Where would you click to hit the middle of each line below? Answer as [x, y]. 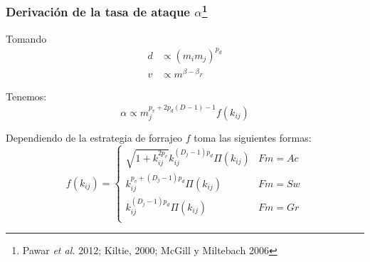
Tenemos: [26, 96]
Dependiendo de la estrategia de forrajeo [94, 137]
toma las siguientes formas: [253, 137]
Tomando [26, 38]
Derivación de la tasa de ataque [98, 12]
